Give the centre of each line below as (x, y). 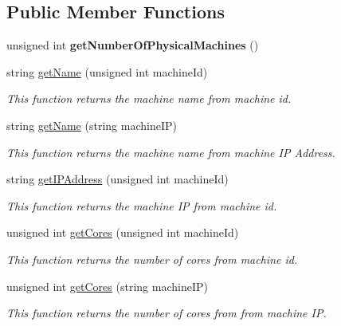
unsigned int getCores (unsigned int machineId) (123, 232)
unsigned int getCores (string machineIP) (107, 286)
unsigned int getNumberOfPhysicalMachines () (133, 45)
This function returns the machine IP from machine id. (142, 205)
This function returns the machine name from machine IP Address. (171, 152)
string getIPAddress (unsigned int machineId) (118, 179)
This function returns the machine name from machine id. (149, 98)
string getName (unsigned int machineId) (107, 71)
